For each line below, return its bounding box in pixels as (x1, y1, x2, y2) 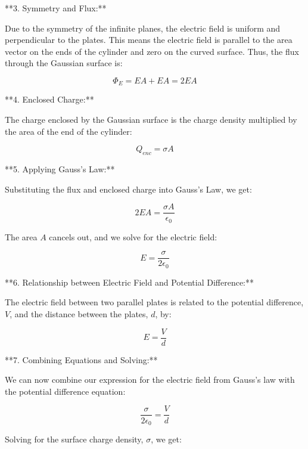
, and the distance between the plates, (10, 308, 148, 320)
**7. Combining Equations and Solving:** (5, 353, 158, 366)
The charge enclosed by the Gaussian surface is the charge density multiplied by (5, 113, 297, 126)
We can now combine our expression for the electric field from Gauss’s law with (5, 373, 295, 386)
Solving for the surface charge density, (5, 432, 144, 445)
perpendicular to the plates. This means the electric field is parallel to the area (5, 33, 293, 46)
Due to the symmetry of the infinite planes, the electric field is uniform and (5, 21, 281, 34)
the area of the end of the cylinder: (5, 125, 132, 137)
